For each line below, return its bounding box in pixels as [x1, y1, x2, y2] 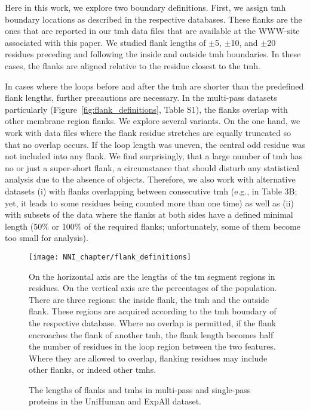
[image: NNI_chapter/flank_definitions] [29, 252, 192, 261]
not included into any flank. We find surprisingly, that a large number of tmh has [5, 150, 303, 162]
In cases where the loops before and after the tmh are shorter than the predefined [5, 79, 304, 92]
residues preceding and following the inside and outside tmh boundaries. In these [5, 48, 301, 60]
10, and [231, 36, 258, 48]
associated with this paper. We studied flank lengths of [5, 36, 206, 48]
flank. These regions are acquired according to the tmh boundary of [29, 305, 277, 317]
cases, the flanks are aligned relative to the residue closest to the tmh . [5, 59, 260, 72]
